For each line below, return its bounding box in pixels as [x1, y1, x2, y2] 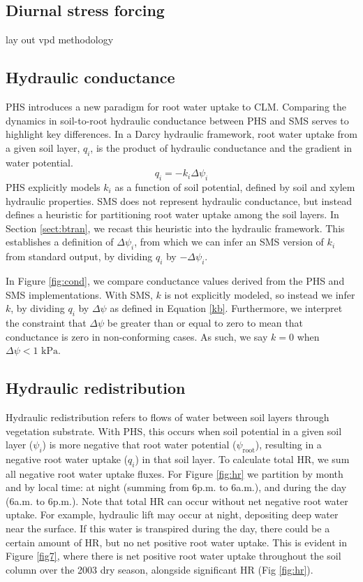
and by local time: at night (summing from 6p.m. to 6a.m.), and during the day [6, 480, 347, 495]
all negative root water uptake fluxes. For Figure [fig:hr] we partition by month [6, 466, 343, 481]
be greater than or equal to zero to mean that [107, 315, 303, 329]
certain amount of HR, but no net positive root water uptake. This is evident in [6, 534, 347, 549]
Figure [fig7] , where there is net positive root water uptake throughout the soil [6, 548, 341, 563]
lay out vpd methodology [6, 32, 114, 47]
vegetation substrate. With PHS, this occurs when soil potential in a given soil [6, 423, 342, 438]
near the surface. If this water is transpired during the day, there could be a [6, 521, 330, 536]
